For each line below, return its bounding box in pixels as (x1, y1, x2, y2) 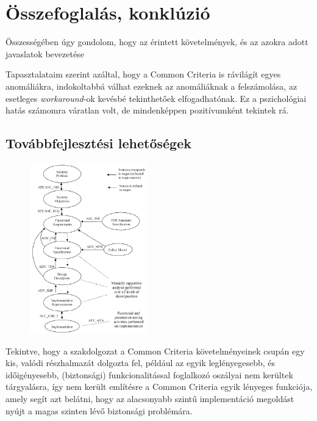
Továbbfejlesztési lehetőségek (5, 134, 191, 153)
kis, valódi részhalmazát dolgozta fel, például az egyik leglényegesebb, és (5, 356, 276, 369)
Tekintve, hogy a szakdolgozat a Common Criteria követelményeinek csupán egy (5, 344, 305, 357)
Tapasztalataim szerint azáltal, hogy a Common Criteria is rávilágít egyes (5, 68, 281, 81)
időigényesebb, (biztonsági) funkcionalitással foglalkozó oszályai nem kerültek (5, 368, 293, 381)
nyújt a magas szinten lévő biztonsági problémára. (5, 404, 193, 417)
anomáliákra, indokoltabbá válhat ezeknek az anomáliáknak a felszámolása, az (5, 79, 297, 92)
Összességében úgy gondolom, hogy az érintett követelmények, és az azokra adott (5, 35, 308, 48)
